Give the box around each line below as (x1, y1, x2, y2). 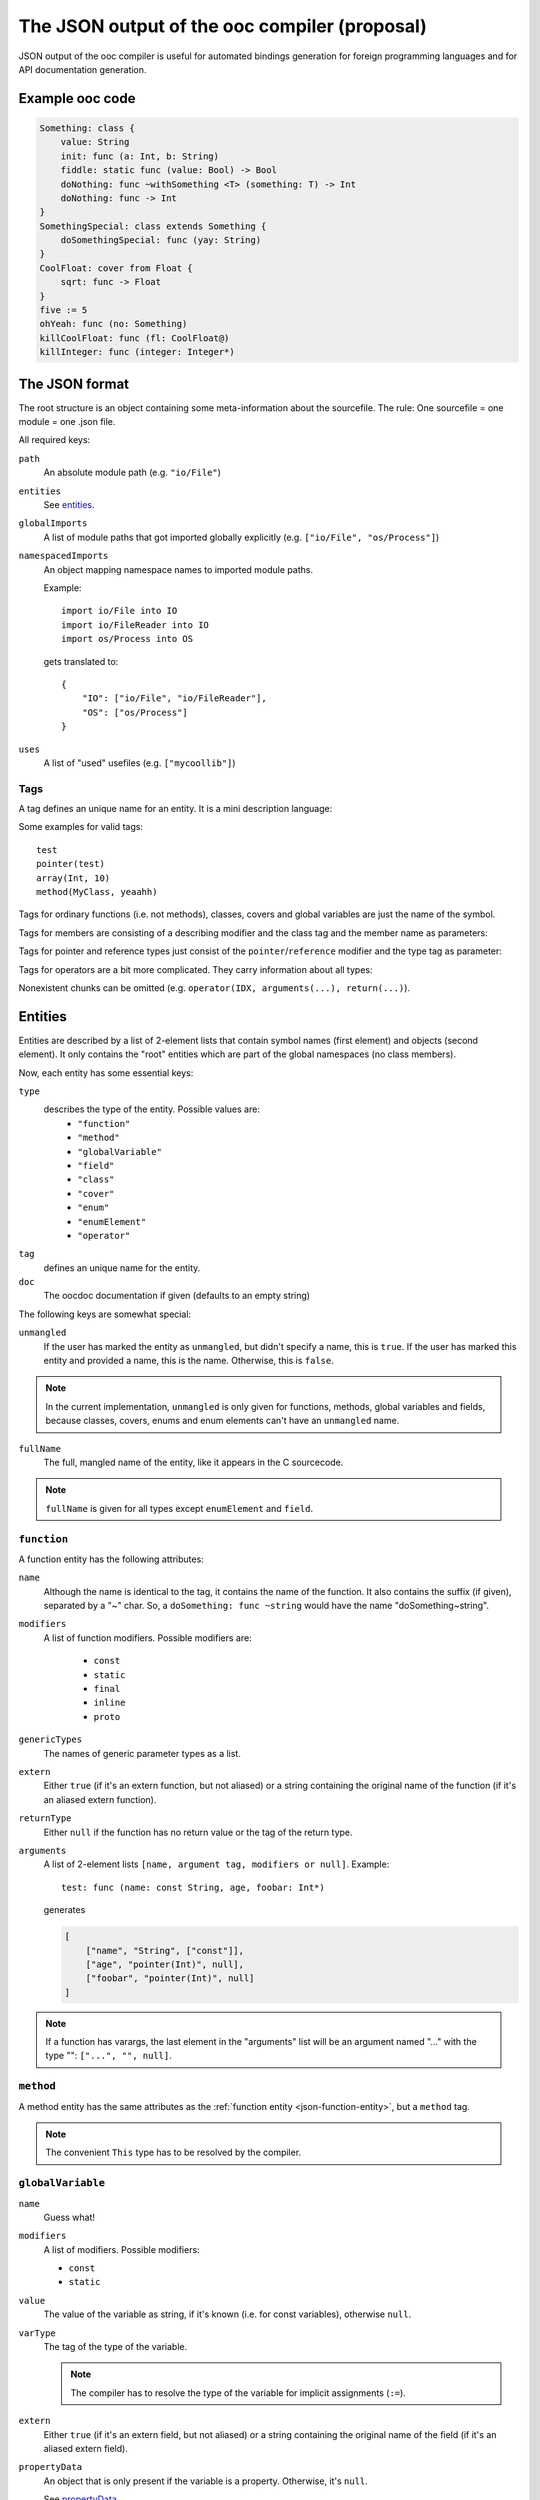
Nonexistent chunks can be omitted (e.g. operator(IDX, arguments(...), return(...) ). (18, 981, 410, 994)
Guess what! (43, 2211, 95, 2223)
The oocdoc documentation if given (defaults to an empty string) (43, 1290, 310, 1302)
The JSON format (18, 375, 130, 392)
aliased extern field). (43, 2442, 129, 2454)
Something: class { (39, 122, 135, 134)
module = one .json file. (18, 416, 116, 428)
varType (18, 2327, 57, 2339)
